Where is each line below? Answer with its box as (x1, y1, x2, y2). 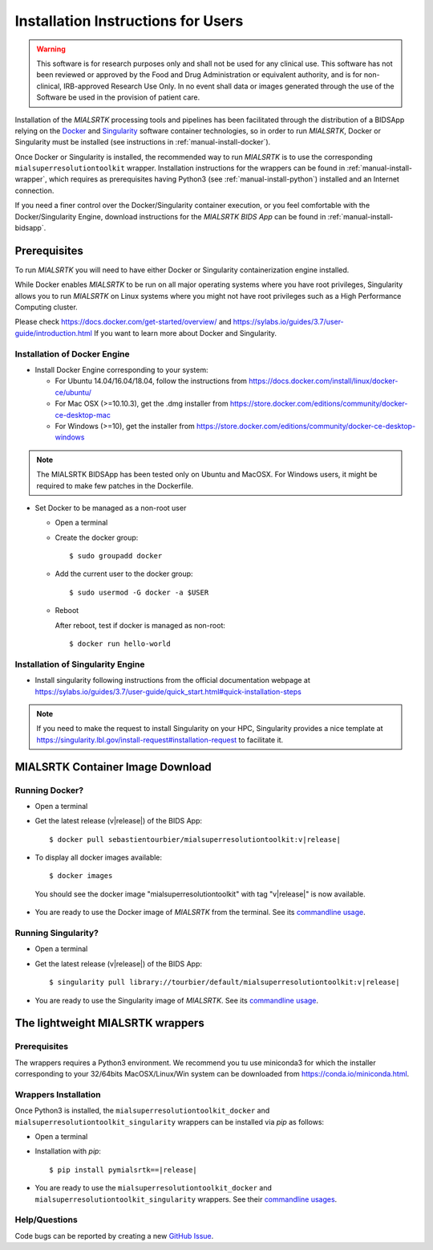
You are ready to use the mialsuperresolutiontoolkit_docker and (34, 1183, 272, 1193)
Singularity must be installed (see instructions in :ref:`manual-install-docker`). (14, 137, 271, 147)
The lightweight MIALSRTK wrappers (14, 1016, 204, 1030)
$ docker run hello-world (69, 639, 172, 648)
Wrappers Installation (14, 1089, 101, 1100)
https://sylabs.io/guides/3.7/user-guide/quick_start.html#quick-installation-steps (34, 687, 302, 696)
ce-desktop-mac (55, 410, 111, 419)
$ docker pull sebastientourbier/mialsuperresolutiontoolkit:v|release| (49, 835, 341, 844)
